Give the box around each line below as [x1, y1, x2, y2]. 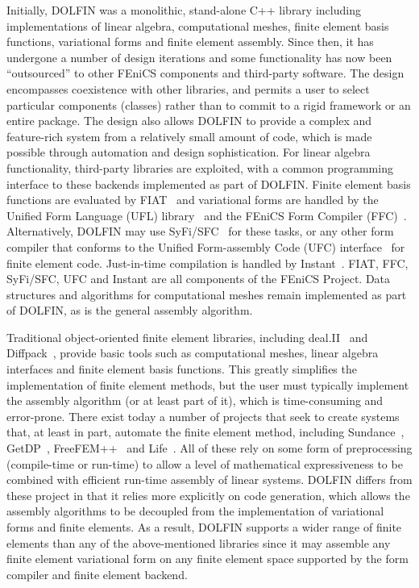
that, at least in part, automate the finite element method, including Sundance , [6, 423, 404, 440]
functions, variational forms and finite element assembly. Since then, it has [6, 33, 374, 50]
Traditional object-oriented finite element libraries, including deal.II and [6, 328, 368, 345]
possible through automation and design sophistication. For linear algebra [6, 144, 371, 161]
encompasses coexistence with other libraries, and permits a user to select [6, 80, 370, 97]
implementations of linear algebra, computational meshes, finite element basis [6, 17, 389, 34]
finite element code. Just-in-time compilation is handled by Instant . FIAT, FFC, [6, 254, 409, 271]
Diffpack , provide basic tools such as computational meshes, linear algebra [6, 344, 379, 361]
